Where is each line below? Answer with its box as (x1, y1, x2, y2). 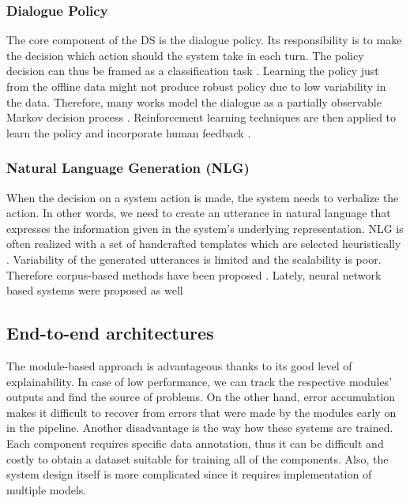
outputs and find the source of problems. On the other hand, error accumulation (6, 389, 396, 405)
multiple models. (6, 481, 87, 497)
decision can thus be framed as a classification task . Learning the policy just (6, 62, 379, 79)
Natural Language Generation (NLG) (6, 158, 250, 178)
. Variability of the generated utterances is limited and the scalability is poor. (6, 250, 382, 267)
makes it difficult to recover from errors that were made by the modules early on (6, 404, 397, 420)
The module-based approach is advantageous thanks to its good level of (6, 357, 352, 373)
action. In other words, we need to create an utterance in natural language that (6, 205, 391, 221)
